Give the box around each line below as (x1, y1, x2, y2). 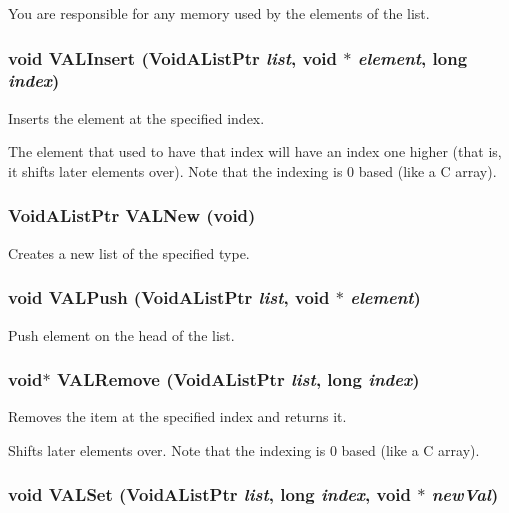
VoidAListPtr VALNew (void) (8, 203, 256, 228)
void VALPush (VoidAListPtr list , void (8, 285, 330, 310)
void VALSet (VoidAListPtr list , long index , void (8, 482, 411, 507)
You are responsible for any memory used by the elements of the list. (8, 3, 430, 23)
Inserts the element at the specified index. (8, 107, 265, 128)
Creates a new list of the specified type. (8, 242, 250, 263)
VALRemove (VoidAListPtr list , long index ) (56, 367, 420, 392)
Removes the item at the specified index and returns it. (8, 406, 347, 427)
